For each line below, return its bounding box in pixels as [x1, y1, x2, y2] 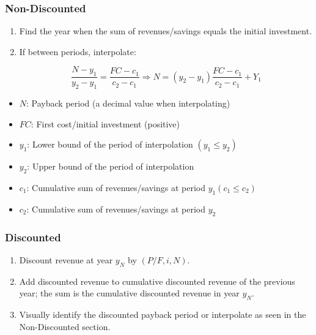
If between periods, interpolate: [19, 45, 136, 58]
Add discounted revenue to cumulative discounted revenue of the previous [19, 274, 295, 287]
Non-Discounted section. [19, 320, 111, 333]
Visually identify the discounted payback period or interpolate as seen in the [19, 308, 306, 321]
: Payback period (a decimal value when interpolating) [26, 97, 230, 110]
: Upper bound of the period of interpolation [27, 160, 194, 173]
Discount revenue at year [19, 253, 113, 266]
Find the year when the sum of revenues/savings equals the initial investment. [19, 24, 312, 37]
